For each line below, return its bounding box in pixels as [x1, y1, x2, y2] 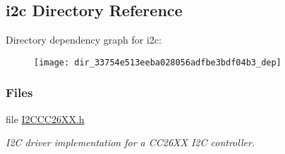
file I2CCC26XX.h [6, 111, 85, 126]
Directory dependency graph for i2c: [6, 32, 162, 47]
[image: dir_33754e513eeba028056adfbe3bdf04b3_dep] [34, 57, 281, 68]
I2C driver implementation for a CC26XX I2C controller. [6, 135, 255, 150]
